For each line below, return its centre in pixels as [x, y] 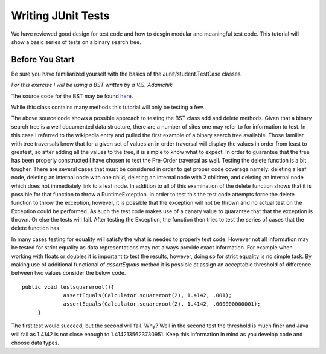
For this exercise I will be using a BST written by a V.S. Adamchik [92, 85]
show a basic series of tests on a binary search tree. [76, 42]
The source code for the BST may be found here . [72, 96]
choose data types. [35, 343]
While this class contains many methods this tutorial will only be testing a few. [108, 107]
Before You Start [43, 60]
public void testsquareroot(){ [68, 287]
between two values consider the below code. [69, 273]
